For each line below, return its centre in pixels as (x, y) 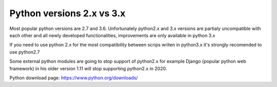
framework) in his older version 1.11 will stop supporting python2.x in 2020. (88, 68)
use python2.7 (25, 52)
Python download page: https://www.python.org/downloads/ (74, 78)
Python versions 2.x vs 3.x (67, 13)
